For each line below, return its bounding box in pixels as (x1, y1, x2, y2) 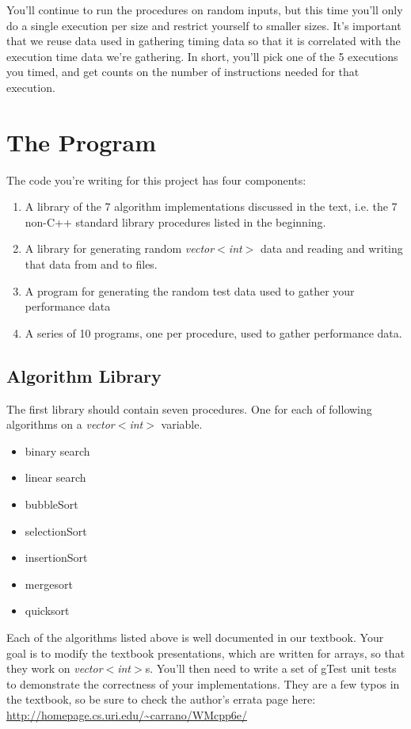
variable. (161, 416, 203, 433)
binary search (25, 442, 90, 459)
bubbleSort (25, 496, 78, 513)
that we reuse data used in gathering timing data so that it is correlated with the (6, 32, 401, 49)
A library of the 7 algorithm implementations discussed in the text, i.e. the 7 (25, 198, 398, 215)
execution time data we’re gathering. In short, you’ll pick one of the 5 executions (6, 48, 398, 64)
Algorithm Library (6, 363, 162, 387)
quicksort (25, 602, 70, 619)
